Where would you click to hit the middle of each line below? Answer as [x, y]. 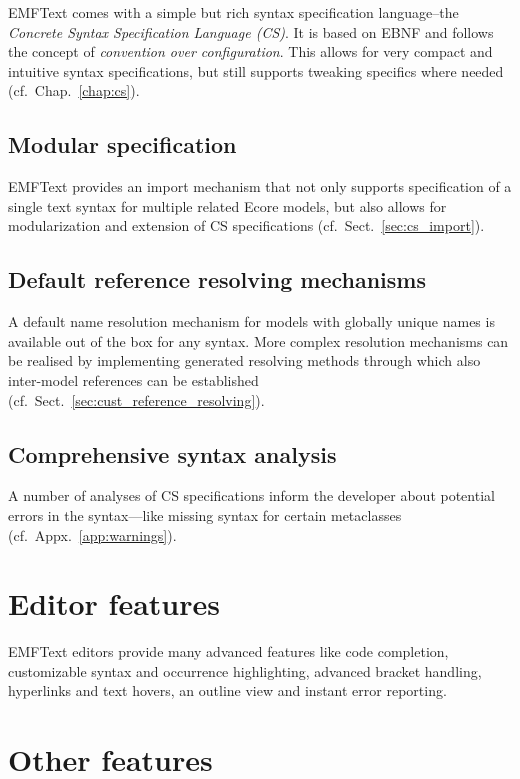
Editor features [114, 603]
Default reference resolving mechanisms [217, 279]
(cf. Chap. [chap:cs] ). [74, 90]
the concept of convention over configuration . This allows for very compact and [250, 51]
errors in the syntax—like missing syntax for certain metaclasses [205, 514]
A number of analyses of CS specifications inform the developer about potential [251, 495]
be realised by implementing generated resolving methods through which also [244, 360]
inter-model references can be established [133, 379]
